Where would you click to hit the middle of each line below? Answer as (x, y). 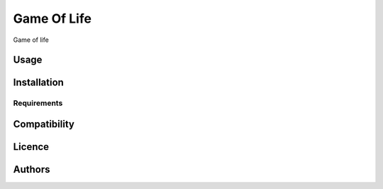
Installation (38, 83)
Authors (32, 169)
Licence (31, 147)
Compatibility (44, 124)
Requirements (38, 103)
